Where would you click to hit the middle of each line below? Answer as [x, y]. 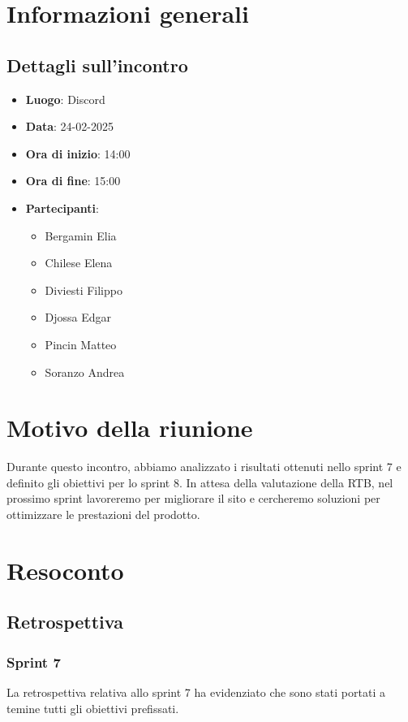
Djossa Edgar [78, 317]
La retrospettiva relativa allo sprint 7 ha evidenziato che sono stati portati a [196, 692]
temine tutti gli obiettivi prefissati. [93, 708]
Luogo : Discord [65, 99]
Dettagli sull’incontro [97, 65]
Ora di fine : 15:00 [73, 181]
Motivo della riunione [130, 428]
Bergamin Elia [81, 235]
